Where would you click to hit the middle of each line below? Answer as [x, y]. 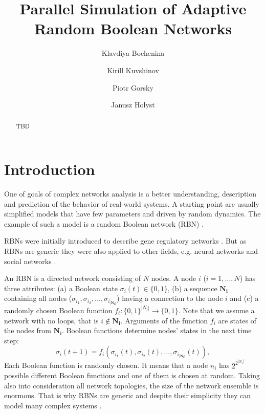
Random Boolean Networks [133, 28]
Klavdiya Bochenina [133, 53]
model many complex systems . [53, 406]
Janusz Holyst [133, 105]
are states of [237, 320]
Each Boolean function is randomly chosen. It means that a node [106, 365]
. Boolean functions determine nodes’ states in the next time [157, 330]
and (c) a [244, 298]
